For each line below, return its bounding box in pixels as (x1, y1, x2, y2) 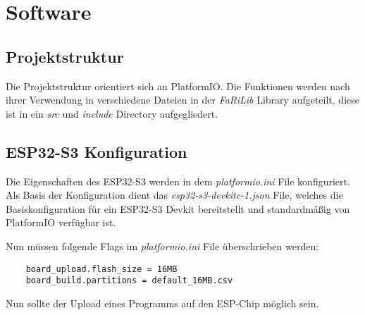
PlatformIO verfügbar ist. (6, 215, 116, 230)
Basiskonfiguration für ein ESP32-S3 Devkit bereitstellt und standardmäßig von (6, 201, 350, 216)
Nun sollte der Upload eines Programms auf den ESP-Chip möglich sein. (6, 295, 319, 310)
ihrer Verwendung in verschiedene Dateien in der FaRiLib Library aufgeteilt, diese (6, 92, 359, 107)
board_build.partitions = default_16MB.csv (25, 276, 233, 286)
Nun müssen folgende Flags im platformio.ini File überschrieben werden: (6, 238, 319, 253)
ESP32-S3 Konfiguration (6, 140, 187, 162)
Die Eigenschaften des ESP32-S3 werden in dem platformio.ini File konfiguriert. (6, 173, 350, 188)
